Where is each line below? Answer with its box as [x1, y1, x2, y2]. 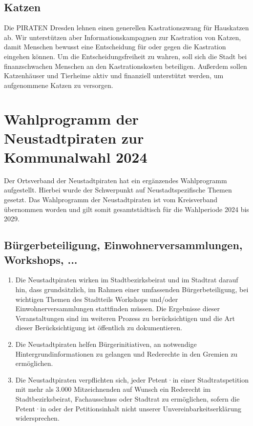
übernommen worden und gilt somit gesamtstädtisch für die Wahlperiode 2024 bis [4, 204, 249, 214]
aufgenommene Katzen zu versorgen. [4, 80, 113, 90]
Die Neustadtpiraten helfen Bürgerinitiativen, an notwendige [15, 339, 197, 349]
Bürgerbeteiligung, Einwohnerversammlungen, [4, 237, 243, 253]
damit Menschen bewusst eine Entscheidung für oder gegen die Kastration [4, 42, 226, 52]
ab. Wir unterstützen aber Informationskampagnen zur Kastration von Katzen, [4, 32, 241, 42]
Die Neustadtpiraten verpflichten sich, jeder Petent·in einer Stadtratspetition [15, 374, 249, 384]
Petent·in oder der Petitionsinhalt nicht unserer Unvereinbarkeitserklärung [15, 403, 242, 413]
